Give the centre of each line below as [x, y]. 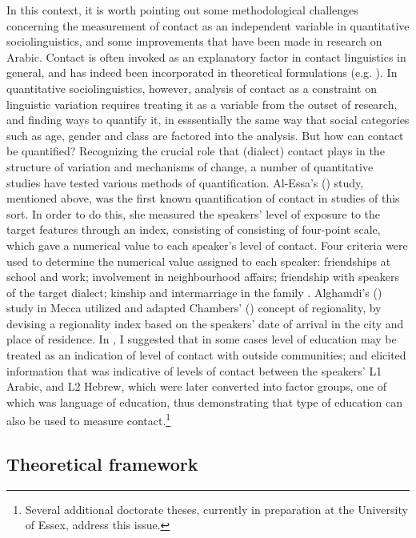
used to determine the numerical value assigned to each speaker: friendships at [199, 261]
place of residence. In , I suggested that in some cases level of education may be [202, 339]
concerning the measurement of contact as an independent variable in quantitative [208, 25]
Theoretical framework [102, 464]
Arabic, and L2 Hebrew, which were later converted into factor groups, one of [196, 386]
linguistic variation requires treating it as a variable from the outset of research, [202, 104]
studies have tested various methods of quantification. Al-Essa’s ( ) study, [185, 182]
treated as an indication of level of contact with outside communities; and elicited [206, 355]
